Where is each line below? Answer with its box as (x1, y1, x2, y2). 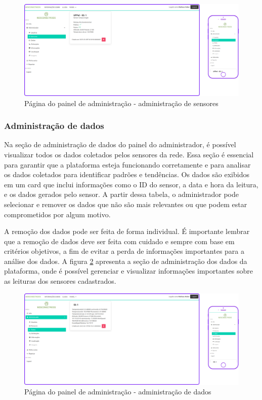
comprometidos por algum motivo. (4, 209, 111, 219)
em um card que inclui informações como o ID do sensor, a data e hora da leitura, (4, 179, 258, 189)
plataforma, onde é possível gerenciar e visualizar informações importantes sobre (4, 265, 253, 276)
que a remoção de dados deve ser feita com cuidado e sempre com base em (4, 236, 235, 246)
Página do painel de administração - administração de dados (24, 386, 211, 397)
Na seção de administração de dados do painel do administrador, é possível (4, 139, 236, 150)
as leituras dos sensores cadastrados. (4, 276, 116, 286)
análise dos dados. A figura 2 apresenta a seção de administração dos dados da (4, 255, 247, 266)
